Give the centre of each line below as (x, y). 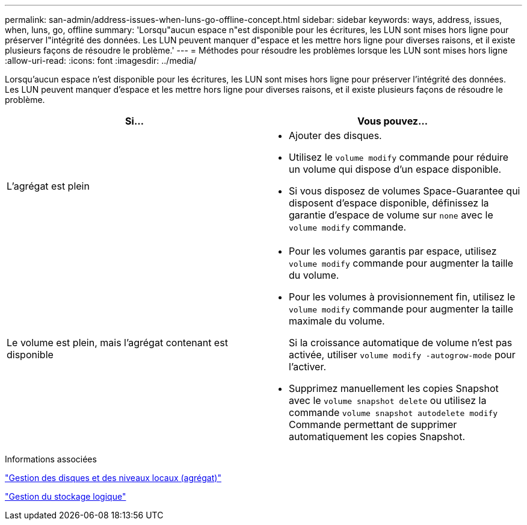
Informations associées (51, 459)
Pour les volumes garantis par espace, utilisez (393, 251)
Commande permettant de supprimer (373, 424)
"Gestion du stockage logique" (66, 496)
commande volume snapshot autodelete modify (393, 412)
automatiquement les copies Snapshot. (377, 436)
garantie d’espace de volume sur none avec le (391, 215)
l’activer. (308, 367)
